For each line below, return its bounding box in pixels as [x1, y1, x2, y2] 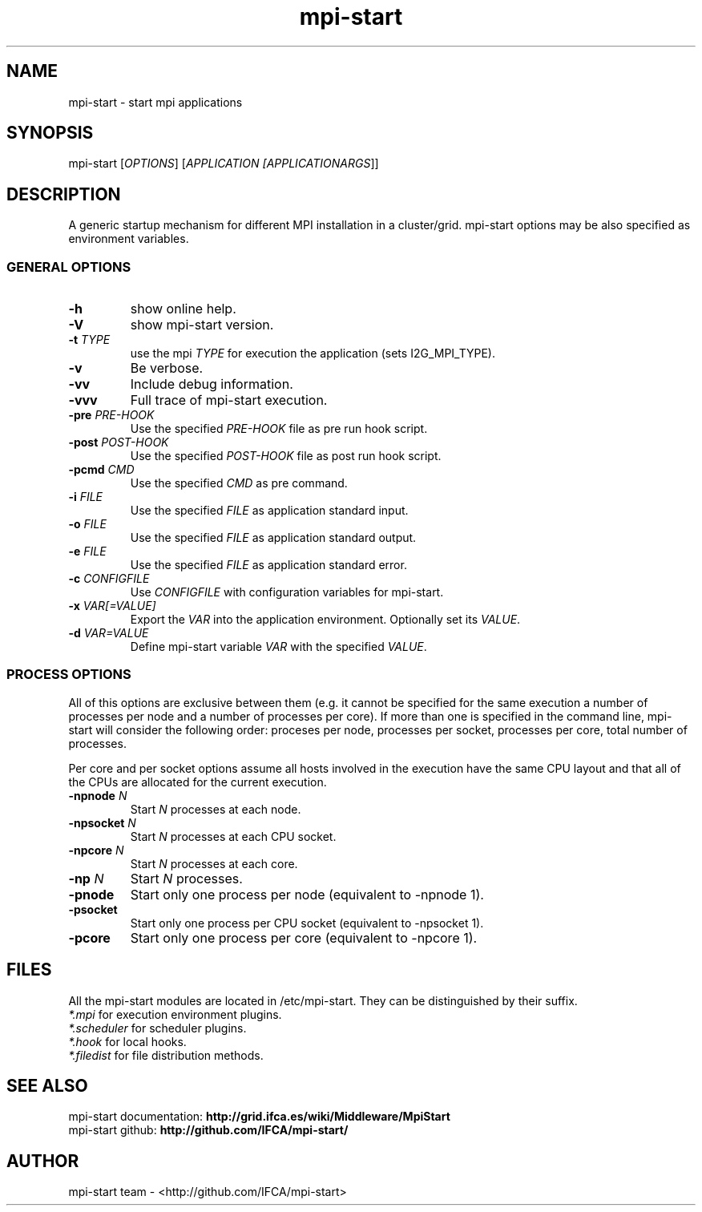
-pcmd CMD [68, 463, 135, 477]
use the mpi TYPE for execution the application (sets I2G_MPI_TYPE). [130, 346, 495, 361]
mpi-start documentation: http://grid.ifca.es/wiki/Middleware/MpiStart [68, 1109, 450, 1124]
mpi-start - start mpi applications [68, 95, 243, 109]
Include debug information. [130, 376, 293, 393]
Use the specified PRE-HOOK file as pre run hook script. [130, 422, 428, 436]
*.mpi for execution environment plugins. [68, 1007, 282, 1021]
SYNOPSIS [6, 123, 94, 143]
